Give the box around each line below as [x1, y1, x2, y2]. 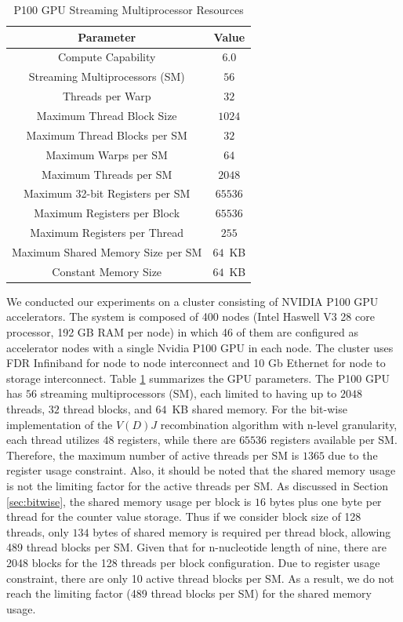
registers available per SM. [270, 431, 398, 448]
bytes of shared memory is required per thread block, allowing [93, 523, 391, 540]
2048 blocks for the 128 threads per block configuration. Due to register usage [6, 554, 380, 570]
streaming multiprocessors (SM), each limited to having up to [40, 385, 337, 402]
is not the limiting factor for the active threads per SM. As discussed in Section [6, 477, 389, 493]
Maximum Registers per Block [34, 205, 180, 221]
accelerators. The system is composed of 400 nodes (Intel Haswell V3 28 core [6, 308, 375, 325]
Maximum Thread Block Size [36, 107, 177, 123]
